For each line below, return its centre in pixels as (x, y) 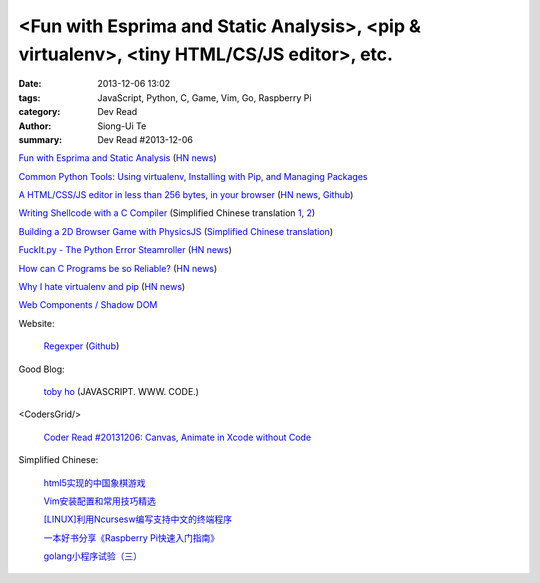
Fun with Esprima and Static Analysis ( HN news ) (117, 158)
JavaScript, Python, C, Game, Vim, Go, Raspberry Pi (204, 97)
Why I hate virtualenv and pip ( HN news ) (102, 287)
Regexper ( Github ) (81, 346)
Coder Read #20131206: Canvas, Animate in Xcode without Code (177, 437)
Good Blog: (41, 369)
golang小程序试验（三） (93, 556)
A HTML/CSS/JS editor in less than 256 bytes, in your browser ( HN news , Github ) (186, 195)
